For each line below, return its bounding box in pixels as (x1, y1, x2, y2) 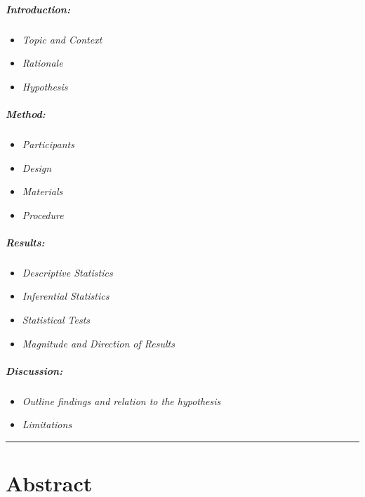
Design (22, 160, 52, 175)
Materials (22, 184, 63, 199)
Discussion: (6, 363, 63, 378)
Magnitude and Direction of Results (22, 336, 175, 350)
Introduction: (6, 1, 70, 16)
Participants (22, 136, 74, 151)
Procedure (22, 207, 64, 222)
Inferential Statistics (22, 289, 109, 303)
